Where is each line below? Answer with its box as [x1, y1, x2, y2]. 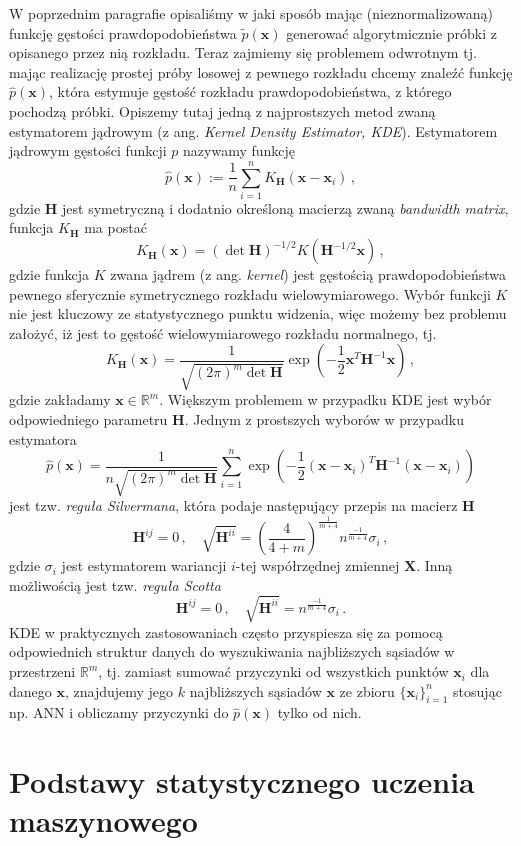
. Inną [416, 555, 453, 576]
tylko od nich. [277, 702, 362, 723]
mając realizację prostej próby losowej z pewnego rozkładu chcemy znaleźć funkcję [9, 61, 513, 82]
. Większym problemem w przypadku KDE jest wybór [159, 389, 492, 410]
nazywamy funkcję [183, 140, 296, 161]
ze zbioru [339, 680, 395, 701]
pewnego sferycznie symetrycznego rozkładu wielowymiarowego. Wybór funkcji [9, 283, 491, 304]
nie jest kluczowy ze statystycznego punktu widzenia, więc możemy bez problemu [9, 303, 507, 324]
